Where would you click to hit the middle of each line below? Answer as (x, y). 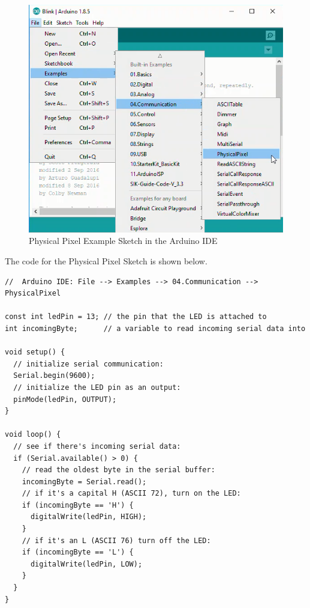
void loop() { (33, 435)
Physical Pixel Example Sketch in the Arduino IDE (123, 241)
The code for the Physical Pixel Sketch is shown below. (106, 261)
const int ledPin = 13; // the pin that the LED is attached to (136, 317)
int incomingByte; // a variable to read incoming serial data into (155, 328)
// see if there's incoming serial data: (97, 446)
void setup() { (35, 352)
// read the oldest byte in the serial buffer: (118, 470)
